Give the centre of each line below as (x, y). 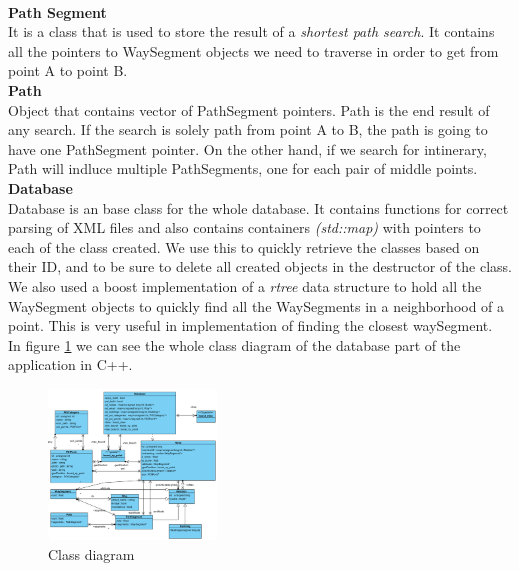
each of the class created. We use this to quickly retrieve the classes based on (244, 246)
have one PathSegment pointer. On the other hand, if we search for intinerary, (247, 148)
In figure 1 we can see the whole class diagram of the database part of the (234, 344)
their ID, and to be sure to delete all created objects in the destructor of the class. (260, 266)
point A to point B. (68, 70)
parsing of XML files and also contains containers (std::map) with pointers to (244, 227)
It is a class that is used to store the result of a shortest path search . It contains (251, 31)
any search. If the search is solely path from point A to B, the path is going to (248, 129)
